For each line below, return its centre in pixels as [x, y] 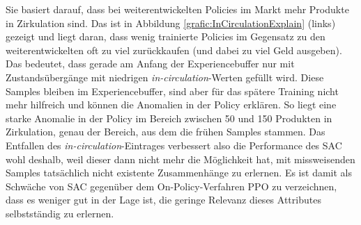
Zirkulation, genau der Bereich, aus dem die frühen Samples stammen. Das [166, 132]
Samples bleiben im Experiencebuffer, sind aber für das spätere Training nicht [172, 91]
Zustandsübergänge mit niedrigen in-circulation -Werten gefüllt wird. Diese [165, 77]
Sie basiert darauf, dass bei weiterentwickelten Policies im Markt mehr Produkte [177, 9]
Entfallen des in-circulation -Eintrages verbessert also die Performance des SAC [174, 145]
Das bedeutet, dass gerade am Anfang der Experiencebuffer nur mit [150, 64]
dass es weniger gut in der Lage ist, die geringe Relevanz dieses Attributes [163, 200]
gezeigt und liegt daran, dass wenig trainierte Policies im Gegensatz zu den [166, 36]
